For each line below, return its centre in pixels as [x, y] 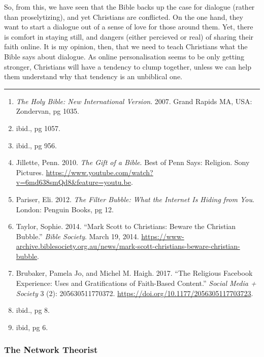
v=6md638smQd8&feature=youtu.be [73, 182]
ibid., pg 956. [36, 145]
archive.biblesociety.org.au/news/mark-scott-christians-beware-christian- [128, 246]
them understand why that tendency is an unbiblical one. [93, 76]
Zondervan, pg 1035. [47, 111]
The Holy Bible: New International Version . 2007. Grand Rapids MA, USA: [134, 101]
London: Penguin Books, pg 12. [65, 209]
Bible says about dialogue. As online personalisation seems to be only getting [124, 56]
